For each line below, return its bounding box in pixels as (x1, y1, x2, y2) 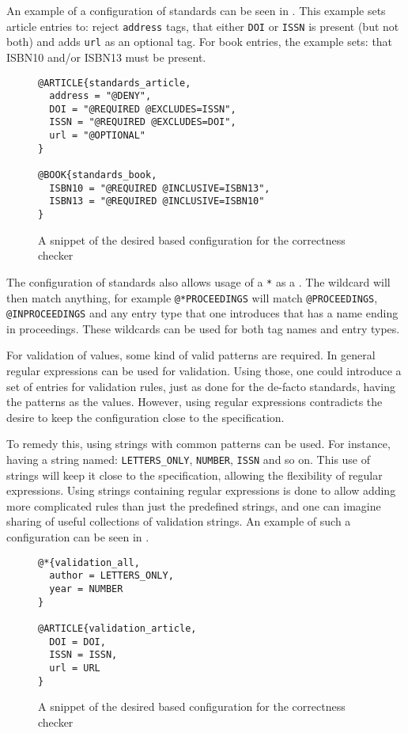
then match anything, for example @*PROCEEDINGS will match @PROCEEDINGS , (6, 289, 378, 306)
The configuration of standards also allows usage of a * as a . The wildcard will (6, 273, 391, 290)
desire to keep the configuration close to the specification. (6, 408, 285, 425)
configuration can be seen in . (6, 529, 149, 545)
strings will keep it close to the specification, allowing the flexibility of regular (6, 466, 383, 483)
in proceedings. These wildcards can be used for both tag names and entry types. (6, 320, 400, 336)
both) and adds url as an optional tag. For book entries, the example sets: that (6, 33, 393, 50)
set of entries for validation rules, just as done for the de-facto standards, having (6, 378, 395, 394)
